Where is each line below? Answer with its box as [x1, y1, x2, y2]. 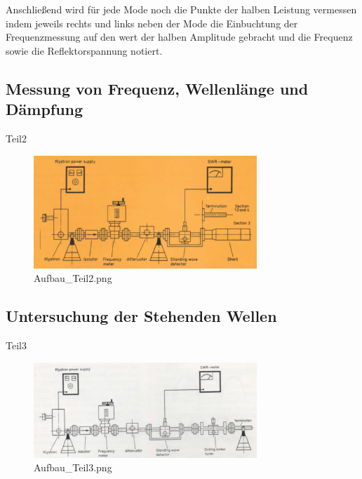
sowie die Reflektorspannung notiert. [6, 43, 163, 58]
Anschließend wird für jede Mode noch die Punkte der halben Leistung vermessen [6, 2, 357, 16]
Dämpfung [6, 98, 83, 120]
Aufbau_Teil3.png [34, 460, 112, 475]
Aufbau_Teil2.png [34, 271, 112, 285]
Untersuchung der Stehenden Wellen [6, 305, 277, 327]
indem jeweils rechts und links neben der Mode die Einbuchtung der [6, 15, 298, 30]
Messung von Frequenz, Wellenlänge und [6, 77, 309, 99]
